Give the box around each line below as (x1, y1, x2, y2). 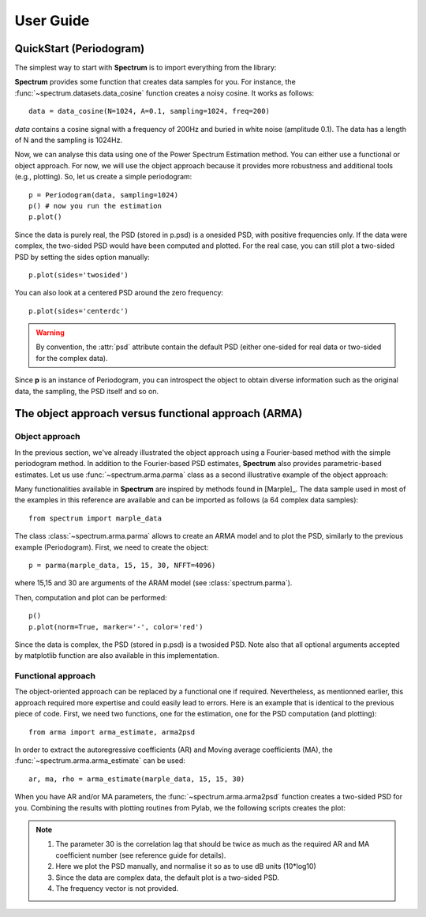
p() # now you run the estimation (28, 201, 162, 210)
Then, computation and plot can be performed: (14, 592, 167, 602)
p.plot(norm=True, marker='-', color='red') (28, 622, 204, 631)
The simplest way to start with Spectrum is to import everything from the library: (14, 63, 277, 73)
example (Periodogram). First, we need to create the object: (14, 542, 209, 552)
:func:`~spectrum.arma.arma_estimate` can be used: (14, 756, 185, 765)
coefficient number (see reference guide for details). (55, 850, 226, 860)
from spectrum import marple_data (28, 513, 162, 523)
